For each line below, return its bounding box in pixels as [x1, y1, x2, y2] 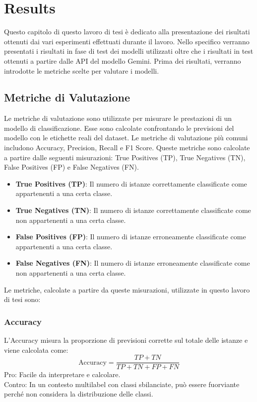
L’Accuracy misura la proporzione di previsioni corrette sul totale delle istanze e [4, 335, 248, 345]
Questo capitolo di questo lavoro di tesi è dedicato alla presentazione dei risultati [4, 26, 250, 37]
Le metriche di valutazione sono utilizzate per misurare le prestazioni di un [4, 113, 232, 123]
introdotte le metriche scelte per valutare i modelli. [4, 65, 159, 76]
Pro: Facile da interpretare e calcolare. [4, 369, 121, 380]
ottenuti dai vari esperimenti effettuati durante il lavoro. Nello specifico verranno [4, 36, 250, 46]
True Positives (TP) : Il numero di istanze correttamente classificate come [15, 178, 247, 189]
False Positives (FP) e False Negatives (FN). [4, 162, 139, 172]
